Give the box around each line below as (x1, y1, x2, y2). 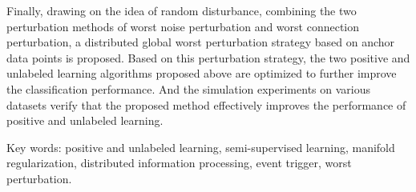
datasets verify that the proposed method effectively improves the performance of (6, 96, 406, 113)
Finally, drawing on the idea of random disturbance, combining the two (6, 2, 357, 18)
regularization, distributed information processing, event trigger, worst (6, 154, 352, 171)
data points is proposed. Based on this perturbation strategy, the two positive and (6, 49, 410, 66)
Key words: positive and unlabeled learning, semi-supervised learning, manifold (6, 138, 395, 155)
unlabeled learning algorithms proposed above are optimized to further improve (6, 65, 397, 82)
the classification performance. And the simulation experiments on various (6, 80, 370, 97)
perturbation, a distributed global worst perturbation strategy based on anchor (6, 34, 395, 50)
